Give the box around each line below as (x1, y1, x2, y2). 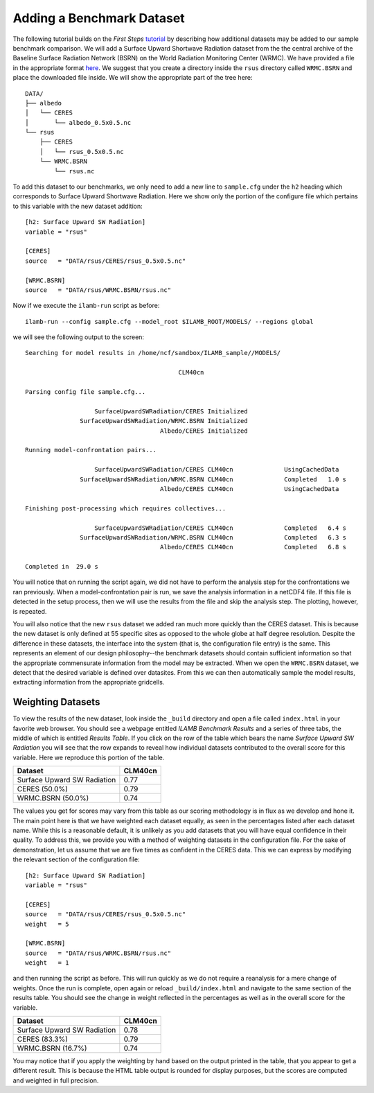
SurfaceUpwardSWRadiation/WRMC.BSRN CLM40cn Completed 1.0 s (80, 475, 346, 483)
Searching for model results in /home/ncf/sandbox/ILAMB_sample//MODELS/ (25, 349, 281, 357)
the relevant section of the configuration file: (12, 855, 140, 863)
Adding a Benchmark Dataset (12, 10, 185, 26)
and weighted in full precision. (12, 1076, 99, 1085)
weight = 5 (25, 920, 69, 928)
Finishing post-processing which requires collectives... (25, 504, 226, 513)
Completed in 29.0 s (25, 562, 98, 571)
